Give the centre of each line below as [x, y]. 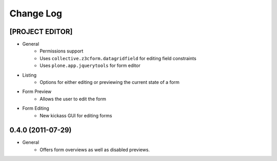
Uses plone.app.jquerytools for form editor [90, 66]
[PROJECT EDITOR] [41, 32]
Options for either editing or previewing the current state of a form [110, 82]
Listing [29, 75]
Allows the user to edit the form [73, 99]
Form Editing [36, 109]
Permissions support [62, 51]
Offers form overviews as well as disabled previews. [95, 150]
